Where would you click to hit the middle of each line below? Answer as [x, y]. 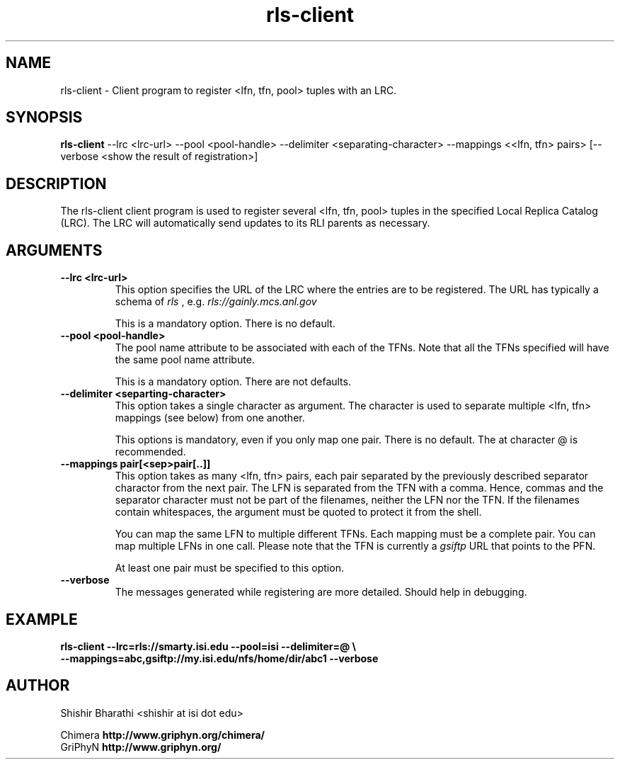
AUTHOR [38, 686]
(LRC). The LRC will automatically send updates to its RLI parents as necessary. [245, 223]
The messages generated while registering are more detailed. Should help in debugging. [321, 592]
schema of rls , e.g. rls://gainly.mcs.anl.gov [216, 302]
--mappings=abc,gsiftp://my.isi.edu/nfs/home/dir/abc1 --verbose [219, 658]
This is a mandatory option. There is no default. [225, 324]
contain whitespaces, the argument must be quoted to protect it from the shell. [298, 512]
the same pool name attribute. [185, 360]
